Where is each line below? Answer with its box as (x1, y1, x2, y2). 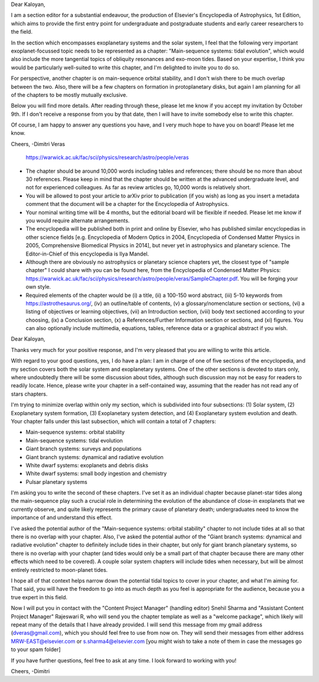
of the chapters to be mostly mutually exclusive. (11, 91, 128, 98)
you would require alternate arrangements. (25, 216, 130, 224)
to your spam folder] (11, 646, 61, 653)
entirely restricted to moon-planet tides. (11, 566, 108, 573)
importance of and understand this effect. (11, 514, 113, 521)
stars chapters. (11, 390, 48, 397)
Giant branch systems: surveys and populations (25, 445, 142, 452)
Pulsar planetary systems (25, 478, 88, 485)
